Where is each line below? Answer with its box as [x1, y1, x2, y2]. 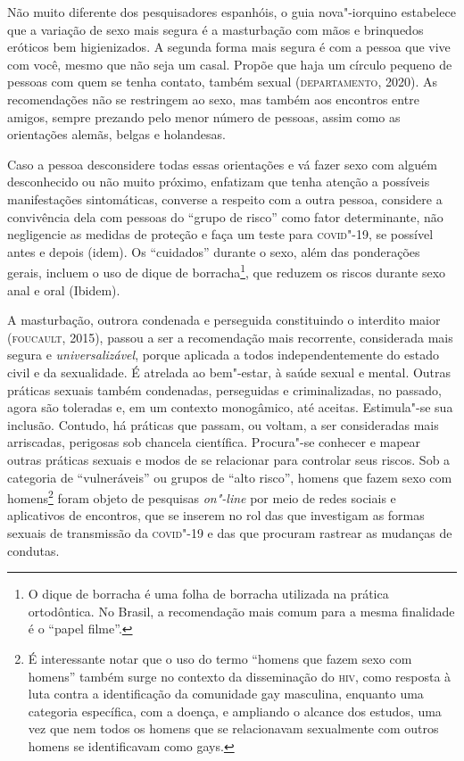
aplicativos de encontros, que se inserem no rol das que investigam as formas [7, 506, 425, 525]
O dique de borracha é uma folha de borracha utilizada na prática [28, 584, 389, 603]
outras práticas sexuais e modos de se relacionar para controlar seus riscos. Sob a [7, 450, 451, 468]
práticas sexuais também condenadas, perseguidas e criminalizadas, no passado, [7, 380, 442, 399]
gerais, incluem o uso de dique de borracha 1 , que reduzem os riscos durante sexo [7, 261, 446, 281]
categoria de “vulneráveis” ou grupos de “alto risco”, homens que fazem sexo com [7, 467, 452, 486]
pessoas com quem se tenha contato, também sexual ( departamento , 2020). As [7, 72, 437, 91]
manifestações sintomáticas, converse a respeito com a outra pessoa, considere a [7, 189, 443, 208]
